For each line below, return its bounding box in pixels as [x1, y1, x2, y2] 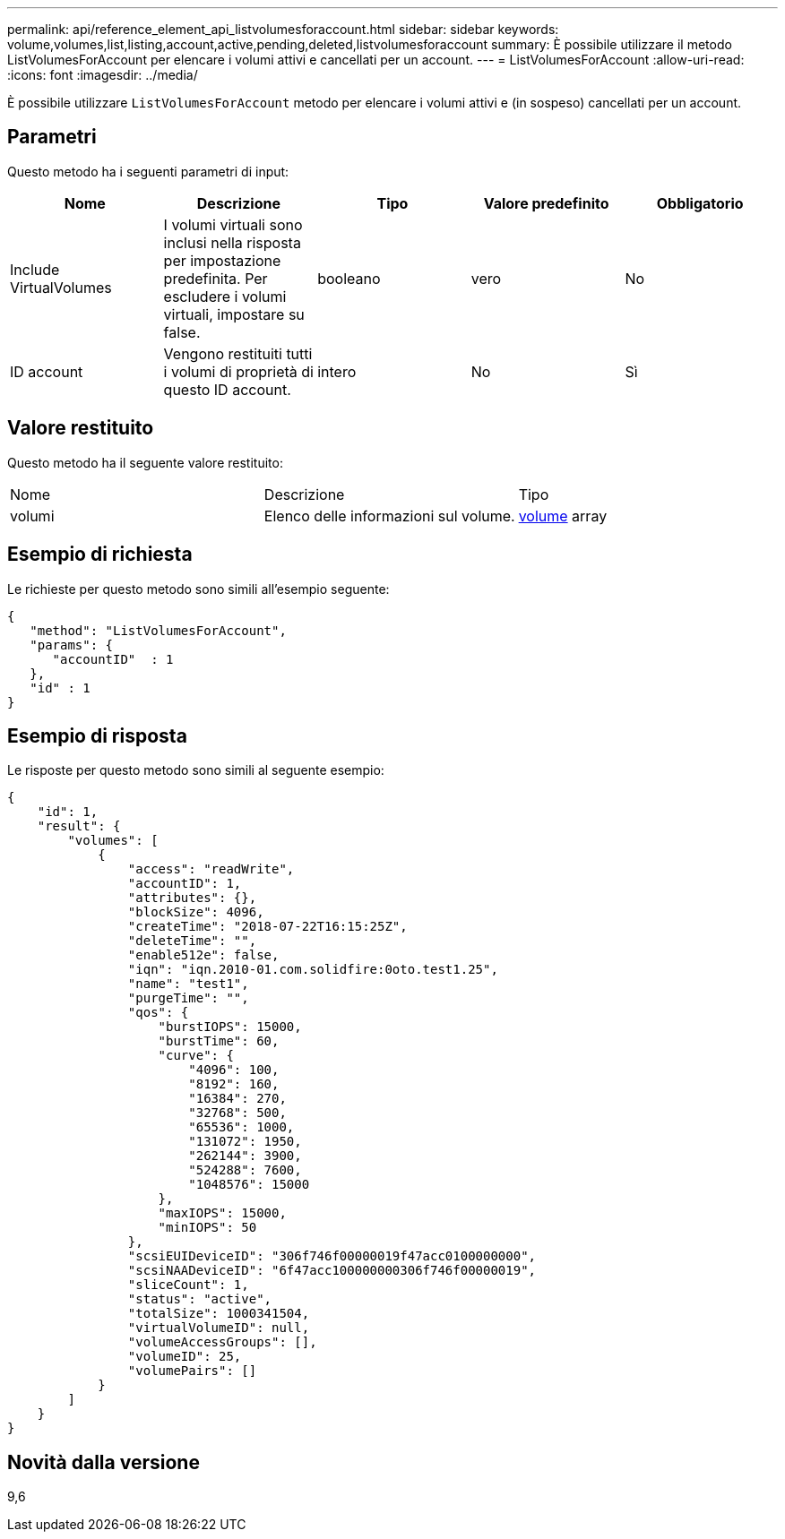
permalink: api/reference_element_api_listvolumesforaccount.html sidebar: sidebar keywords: [7, 21, 559, 37]
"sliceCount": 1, [127, 1277, 249, 1293]
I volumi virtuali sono [163, 215, 303, 234]
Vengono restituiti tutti [163, 344, 313, 363]
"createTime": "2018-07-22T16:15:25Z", [127, 919, 408, 934]
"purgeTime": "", [127, 991, 249, 1006]
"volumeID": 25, [127, 1349, 242, 1364]
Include [10, 260, 60, 279]
